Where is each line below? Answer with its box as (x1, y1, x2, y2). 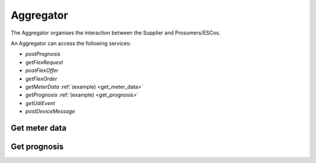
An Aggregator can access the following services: (11, 40, 131, 47)
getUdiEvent (25, 99, 56, 106)
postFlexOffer (25, 67, 59, 74)
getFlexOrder (25, 75, 57, 82)
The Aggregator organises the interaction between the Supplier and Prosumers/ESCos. (11, 29, 221, 36)
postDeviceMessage (25, 108, 75, 115)
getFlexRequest (25, 58, 64, 65)
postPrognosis (25, 50, 61, 58)
